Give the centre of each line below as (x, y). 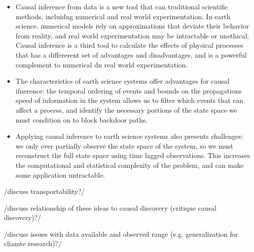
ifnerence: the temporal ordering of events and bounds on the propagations (128, 90)
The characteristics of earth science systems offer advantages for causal (123, 81)
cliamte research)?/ (33, 243)
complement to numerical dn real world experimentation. (102, 64)
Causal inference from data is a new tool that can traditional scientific (122, 6)
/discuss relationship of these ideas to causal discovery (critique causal (110, 207)
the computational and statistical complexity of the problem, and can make (129, 165)
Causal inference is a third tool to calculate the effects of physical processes (129, 45)
